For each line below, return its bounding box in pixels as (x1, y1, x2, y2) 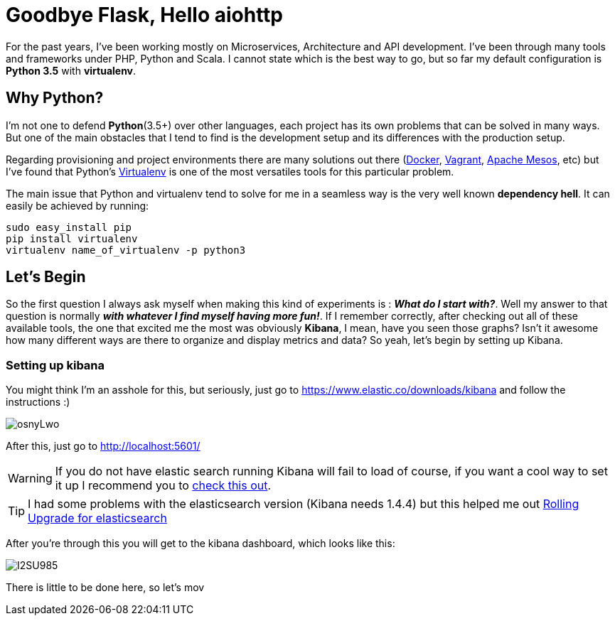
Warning (8, 471, 53, 486)
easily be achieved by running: (6, 199, 149, 212)
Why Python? (6, 89, 104, 107)
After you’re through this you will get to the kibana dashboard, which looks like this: (6, 537, 395, 550)
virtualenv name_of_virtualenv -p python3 (6, 244, 246, 256)
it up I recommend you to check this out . (55, 478, 272, 493)
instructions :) (6, 396, 70, 409)
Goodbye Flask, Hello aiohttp (6, 3, 284, 27)
